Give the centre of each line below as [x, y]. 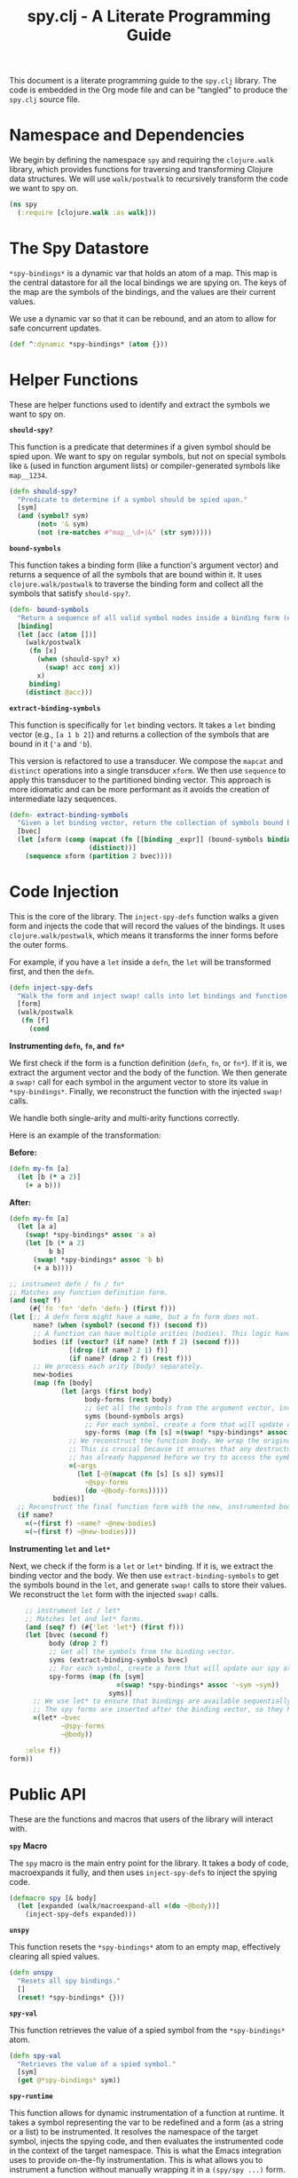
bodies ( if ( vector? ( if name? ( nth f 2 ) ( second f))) [136, 1342]
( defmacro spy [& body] [53, 1898]
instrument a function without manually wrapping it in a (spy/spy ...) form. [147, 2170]
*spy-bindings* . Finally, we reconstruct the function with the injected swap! [146, 1091]
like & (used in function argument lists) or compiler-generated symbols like [145, 465]
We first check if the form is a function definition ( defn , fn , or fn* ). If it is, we [148, 1062]
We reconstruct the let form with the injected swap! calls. [114, 1594]
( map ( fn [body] [63, 1383]
